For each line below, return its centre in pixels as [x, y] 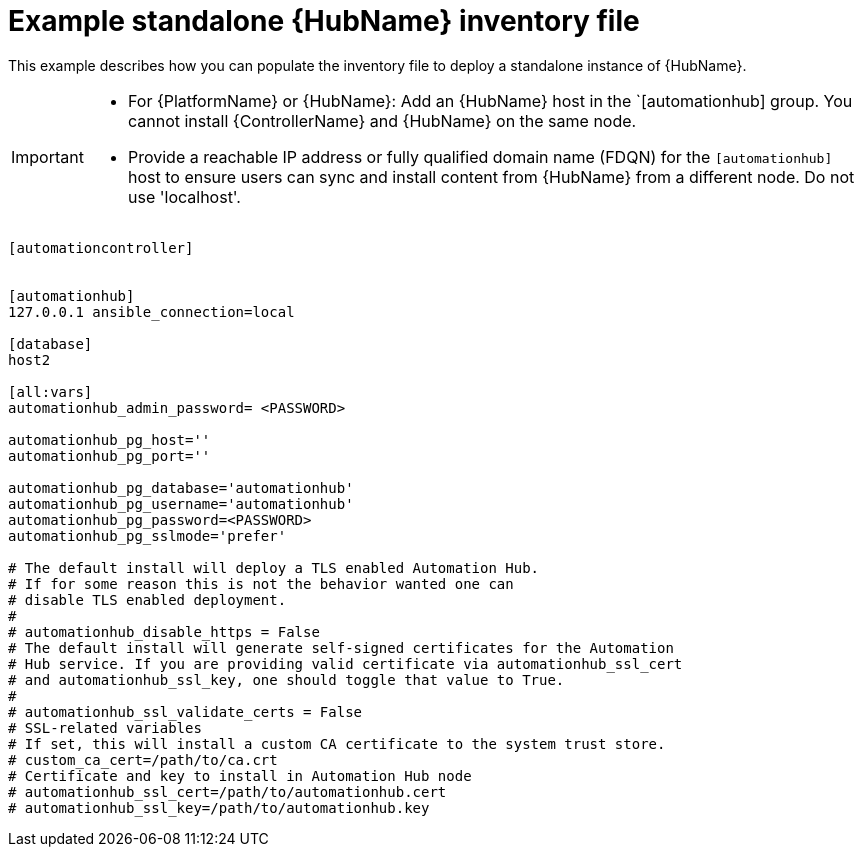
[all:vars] [50, 391]
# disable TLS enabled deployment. [147, 599]
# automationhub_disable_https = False [164, 631]
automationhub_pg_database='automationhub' [181, 487]
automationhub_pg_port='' [109, 455]
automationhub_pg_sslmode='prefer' [147, 535]
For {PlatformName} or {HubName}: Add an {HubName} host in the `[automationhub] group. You [490, 100]
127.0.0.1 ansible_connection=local [151, 311]
